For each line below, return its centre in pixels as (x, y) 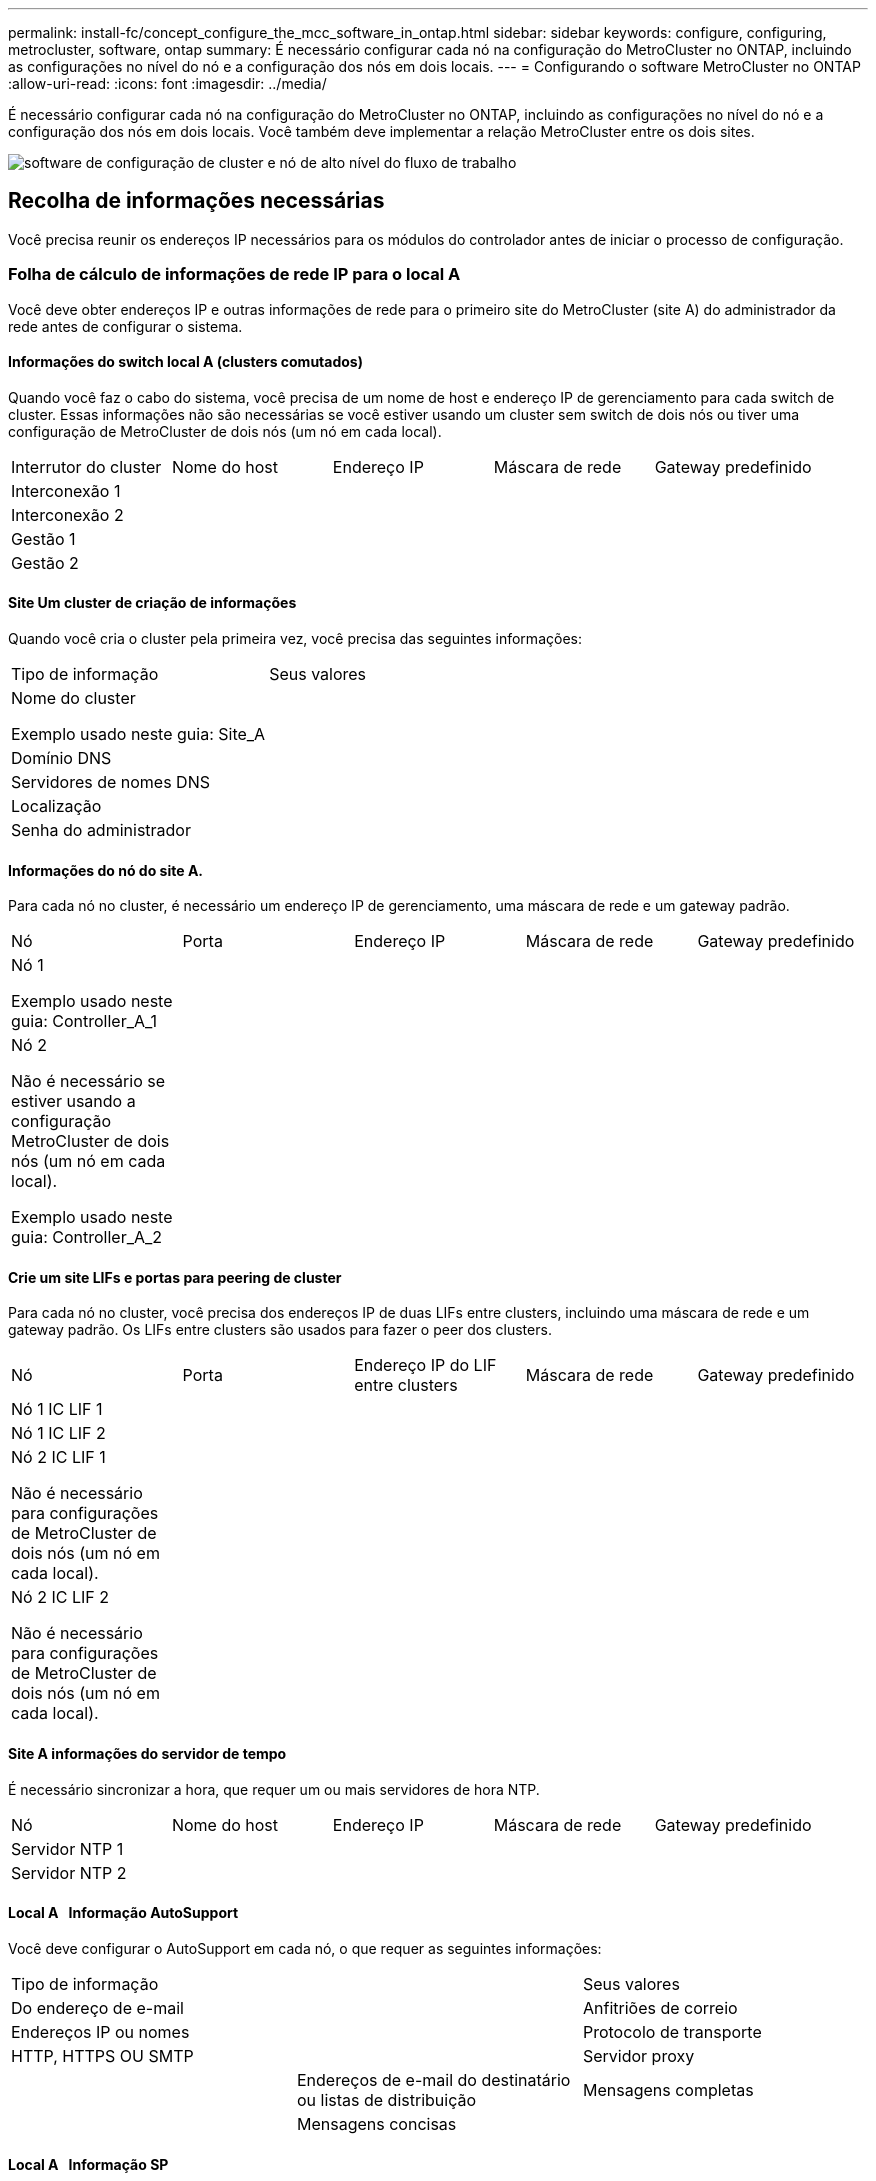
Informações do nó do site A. (106, 870)
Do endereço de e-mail (97, 2007)
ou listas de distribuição (386, 2099)
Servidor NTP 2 (69, 1872)
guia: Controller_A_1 (84, 1021)
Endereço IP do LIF (425, 1365)
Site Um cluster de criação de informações (152, 603)
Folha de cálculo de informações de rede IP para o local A (234, 274)
